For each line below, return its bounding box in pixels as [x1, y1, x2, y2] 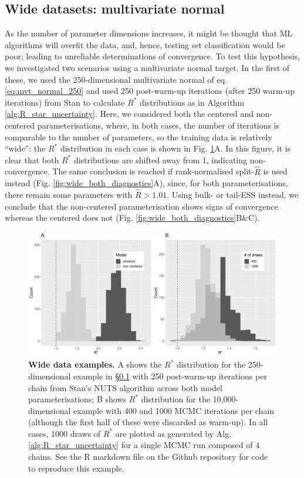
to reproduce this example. [28, 462, 124, 474]
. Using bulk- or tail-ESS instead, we [167, 188, 299, 200]
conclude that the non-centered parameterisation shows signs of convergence [5, 200, 278, 212]
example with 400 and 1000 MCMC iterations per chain [73, 404, 275, 416]
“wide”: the [5, 142, 46, 154]
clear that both [5, 153, 59, 166]
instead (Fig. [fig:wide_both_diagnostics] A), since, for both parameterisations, [5, 177, 288, 189]
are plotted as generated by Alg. [115, 427, 232, 439]
